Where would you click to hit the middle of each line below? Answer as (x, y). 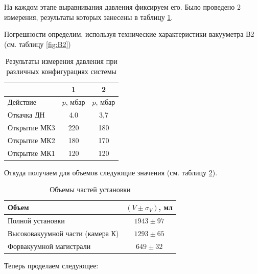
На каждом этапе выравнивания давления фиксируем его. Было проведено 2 (123, 7)
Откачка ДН (26, 115)
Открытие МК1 (31, 153)
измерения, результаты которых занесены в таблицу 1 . (89, 17)
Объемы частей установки (90, 189)
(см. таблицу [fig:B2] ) (38, 44)
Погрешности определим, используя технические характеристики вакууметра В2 (129, 34)
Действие (22, 102)
